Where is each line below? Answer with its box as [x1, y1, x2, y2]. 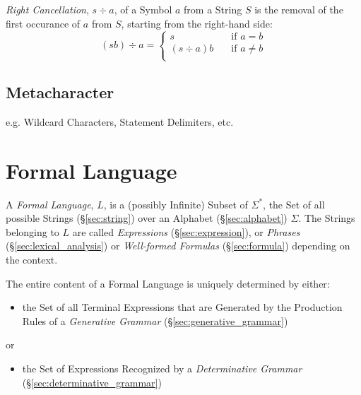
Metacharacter [6, 81, 114, 103]
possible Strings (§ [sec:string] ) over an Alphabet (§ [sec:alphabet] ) [6, 211, 288, 225]
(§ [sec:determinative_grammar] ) [22, 375, 162, 389]
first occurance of [6, 16, 81, 30]
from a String [184, 2, 242, 16]
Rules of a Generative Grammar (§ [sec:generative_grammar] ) [22, 313, 288, 328]
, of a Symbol [114, 2, 172, 16]
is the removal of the [254, 2, 343, 16]
